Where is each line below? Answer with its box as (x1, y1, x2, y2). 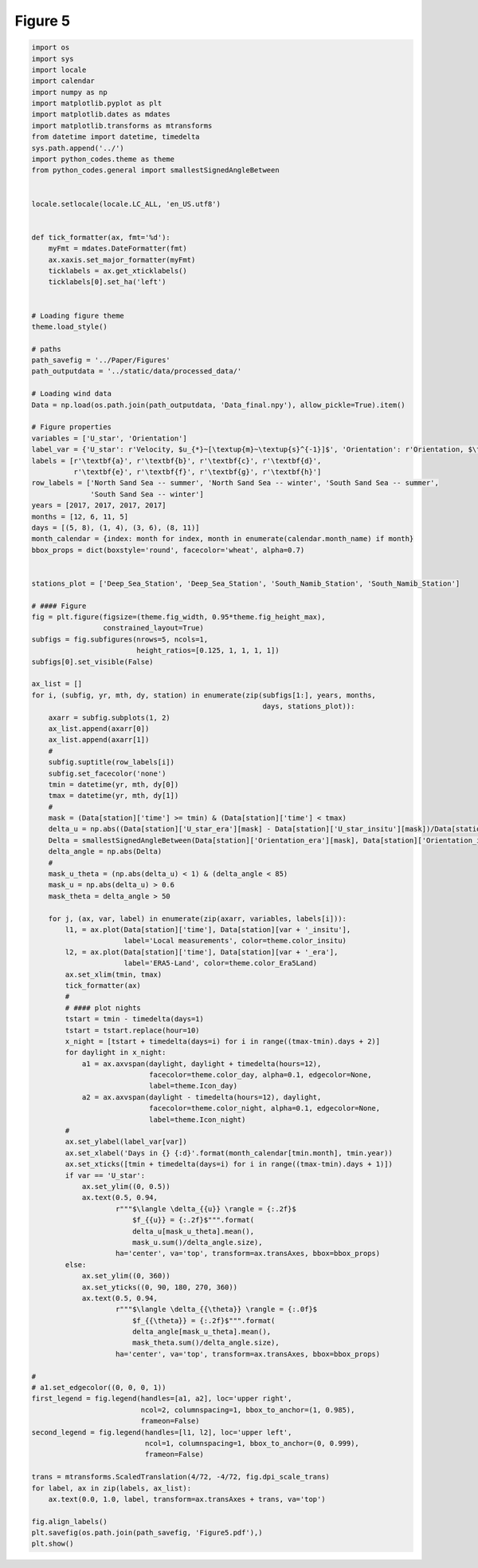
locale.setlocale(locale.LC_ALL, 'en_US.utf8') (31, 199, 221, 208)
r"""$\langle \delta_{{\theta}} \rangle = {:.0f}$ (116, 1305, 318, 1314)
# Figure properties (31, 423, 112, 432)
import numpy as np (31, 88, 108, 97)
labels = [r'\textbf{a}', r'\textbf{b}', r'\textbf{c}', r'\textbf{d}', (31, 456, 322, 465)
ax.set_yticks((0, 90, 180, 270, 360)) (81, 1282, 238, 1292)
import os (31, 43, 70, 52)
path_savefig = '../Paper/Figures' (31, 356, 170, 365)
